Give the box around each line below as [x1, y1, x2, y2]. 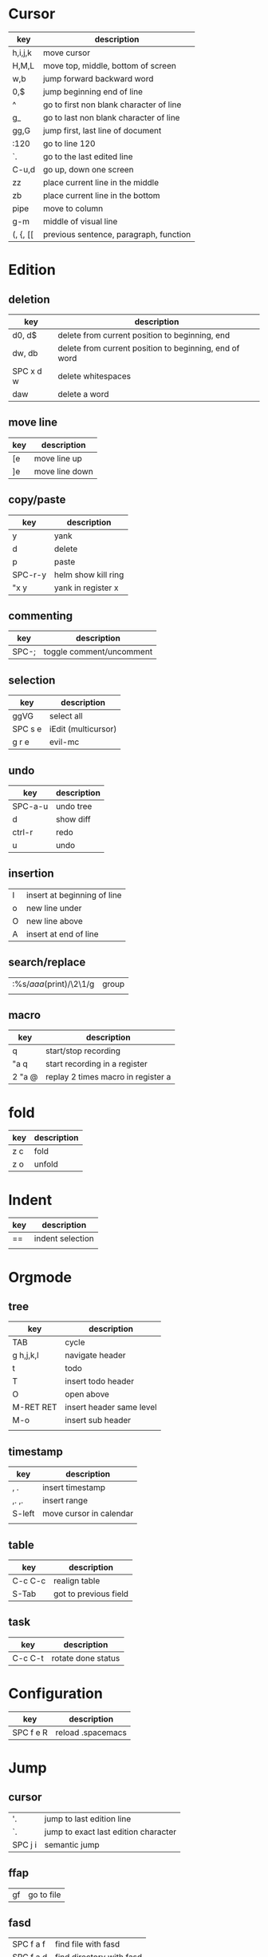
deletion [8, 292, 50, 306]
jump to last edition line [44, 1813, 132, 1824]
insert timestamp [42, 1482, 106, 1493]
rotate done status [51, 1652, 120, 1663]
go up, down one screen [42, 164, 134, 175]
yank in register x [53, 582, 119, 593]
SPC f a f [12, 1939, 45, 1950]
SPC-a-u [12, 801, 49, 811]
